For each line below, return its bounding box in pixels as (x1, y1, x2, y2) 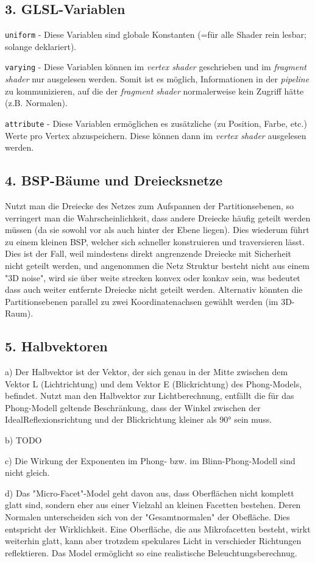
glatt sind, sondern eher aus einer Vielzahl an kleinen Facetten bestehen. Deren (5, 498, 301, 511)
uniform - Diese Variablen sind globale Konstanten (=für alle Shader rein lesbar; (5, 28, 306, 41)
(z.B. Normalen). (5, 96, 68, 109)
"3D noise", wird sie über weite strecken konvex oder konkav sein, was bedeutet (5, 271, 300, 284)
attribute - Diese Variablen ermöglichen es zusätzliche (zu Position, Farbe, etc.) (5, 117, 307, 129)
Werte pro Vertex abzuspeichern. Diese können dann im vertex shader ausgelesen (5, 129, 306, 142)
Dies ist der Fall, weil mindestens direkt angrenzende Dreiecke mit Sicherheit (5, 247, 292, 260)
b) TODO (5, 434, 42, 446)
